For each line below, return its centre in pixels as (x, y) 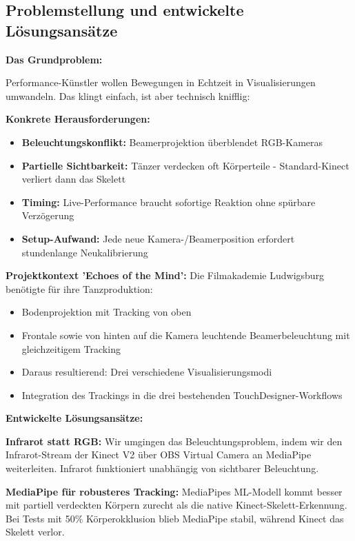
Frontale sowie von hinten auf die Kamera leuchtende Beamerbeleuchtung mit (186, 335)
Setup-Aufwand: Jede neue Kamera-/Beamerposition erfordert (158, 238)
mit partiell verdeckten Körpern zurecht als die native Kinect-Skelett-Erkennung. (176, 505)
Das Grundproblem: (54, 59)
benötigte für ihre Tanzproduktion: (79, 288)
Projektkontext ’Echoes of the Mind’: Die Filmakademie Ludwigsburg (165, 275)
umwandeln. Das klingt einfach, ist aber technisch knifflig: (128, 95)
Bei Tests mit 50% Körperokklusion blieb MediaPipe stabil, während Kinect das (175, 518)
